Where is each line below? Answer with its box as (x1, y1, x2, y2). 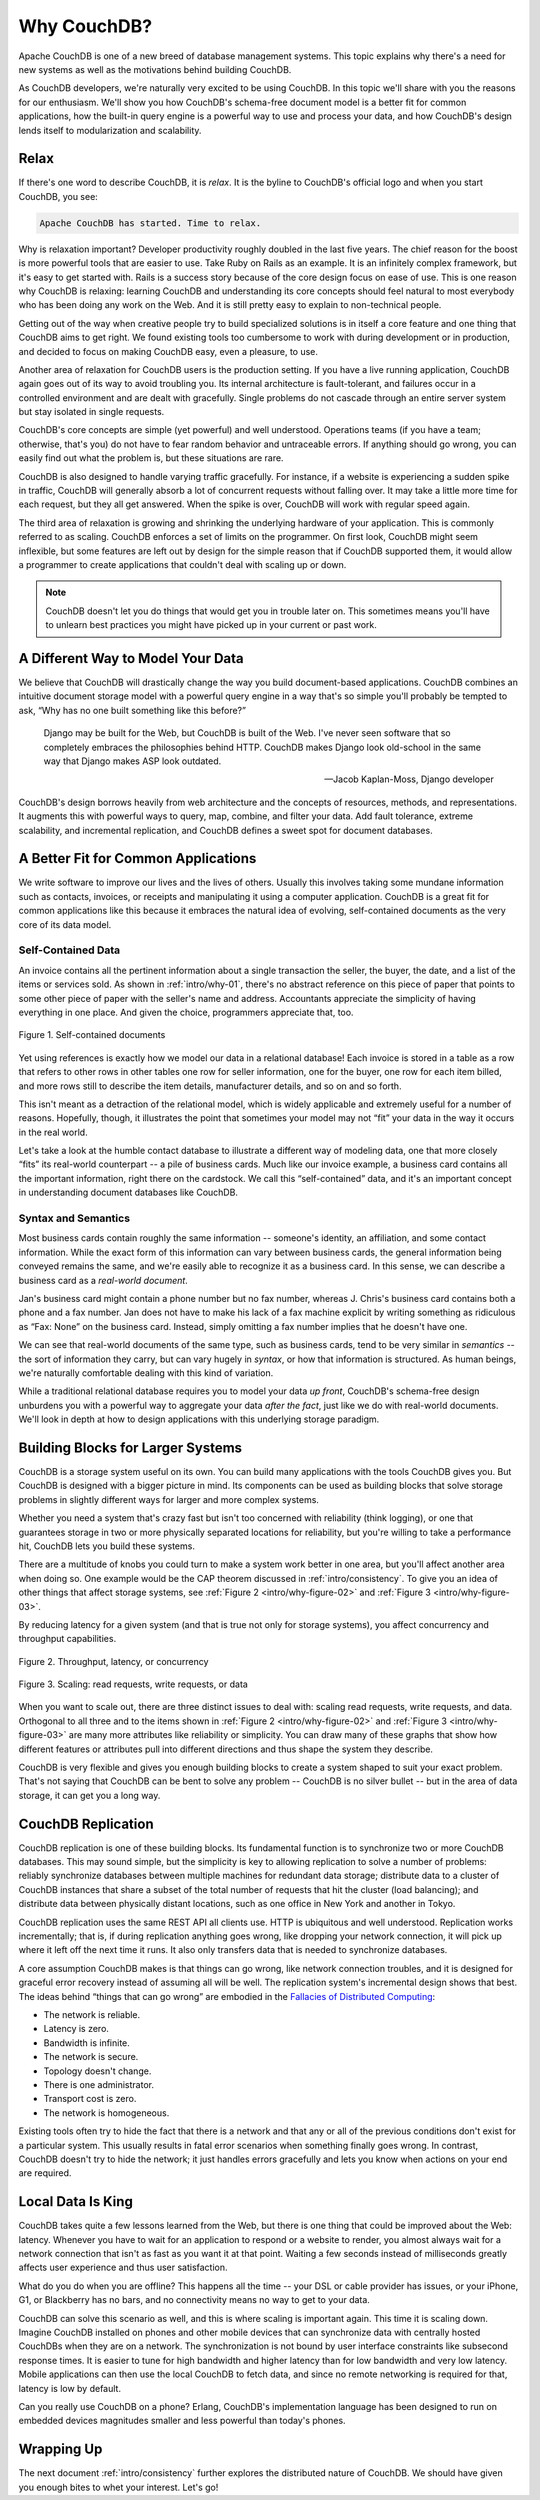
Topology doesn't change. (43, 2065, 152, 2077)
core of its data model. (18, 918, 112, 930)
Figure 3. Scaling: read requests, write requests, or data (18, 1678, 249, 1690)
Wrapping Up (18, 2441, 103, 2458)
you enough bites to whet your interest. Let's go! (18, 2481, 219, 2493)
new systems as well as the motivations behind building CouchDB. (18, 63, 292, 75)
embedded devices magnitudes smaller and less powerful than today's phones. (18, 2415, 346, 2427)
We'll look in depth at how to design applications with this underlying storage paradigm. (18, 1413, 380, 1425)
